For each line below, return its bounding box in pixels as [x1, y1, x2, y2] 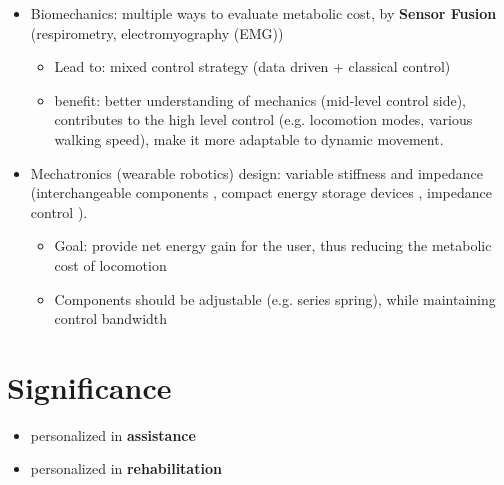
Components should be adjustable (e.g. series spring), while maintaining [54, 288, 496, 309]
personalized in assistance [30, 424, 196, 445]
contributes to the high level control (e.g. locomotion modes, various [54, 109, 473, 130]
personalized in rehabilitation [30, 458, 222, 479]
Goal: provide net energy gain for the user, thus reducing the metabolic [54, 235, 492, 256]
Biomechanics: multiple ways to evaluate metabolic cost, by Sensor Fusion [30, 3, 497, 23]
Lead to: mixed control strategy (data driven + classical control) [54, 56, 451, 77]
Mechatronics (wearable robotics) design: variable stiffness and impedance [30, 162, 483, 183]
